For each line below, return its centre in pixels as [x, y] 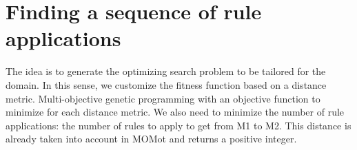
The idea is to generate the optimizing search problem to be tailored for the [166, 71]
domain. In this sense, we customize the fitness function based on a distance [166, 84]
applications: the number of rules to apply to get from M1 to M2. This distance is [178, 125]
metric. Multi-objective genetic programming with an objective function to [163, 98]
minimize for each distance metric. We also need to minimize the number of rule [175, 112]
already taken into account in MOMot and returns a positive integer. [151, 139]
